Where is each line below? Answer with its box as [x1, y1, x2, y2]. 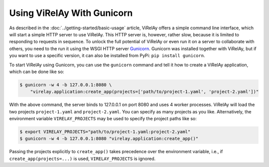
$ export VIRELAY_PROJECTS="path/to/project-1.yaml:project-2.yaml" [19, 129, 191, 135]
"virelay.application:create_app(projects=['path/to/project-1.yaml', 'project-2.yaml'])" [30, 89, 259, 94]
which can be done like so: [9, 69, 64, 75]
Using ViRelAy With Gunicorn [9, 7, 133, 18]
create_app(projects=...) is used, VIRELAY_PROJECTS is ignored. [9, 156, 156, 162]
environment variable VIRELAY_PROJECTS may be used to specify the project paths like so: [9, 116, 197, 122]
